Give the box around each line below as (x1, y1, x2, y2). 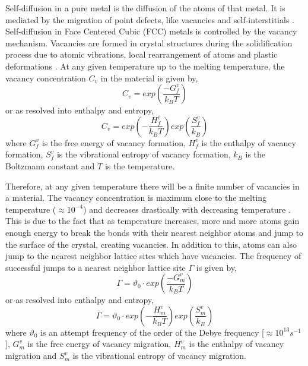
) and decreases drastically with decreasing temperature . (83, 203, 291, 215)
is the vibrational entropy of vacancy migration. (72, 349, 246, 362)
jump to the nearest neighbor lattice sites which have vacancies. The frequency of (5, 250, 301, 262)
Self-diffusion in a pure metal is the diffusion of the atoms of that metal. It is (5, 2, 285, 14)
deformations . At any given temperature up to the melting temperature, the (5, 59, 285, 72)
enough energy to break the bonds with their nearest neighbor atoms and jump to (5, 226, 304, 238)
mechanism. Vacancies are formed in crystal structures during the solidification (5, 36, 293, 49)
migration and (5, 349, 57, 362)
